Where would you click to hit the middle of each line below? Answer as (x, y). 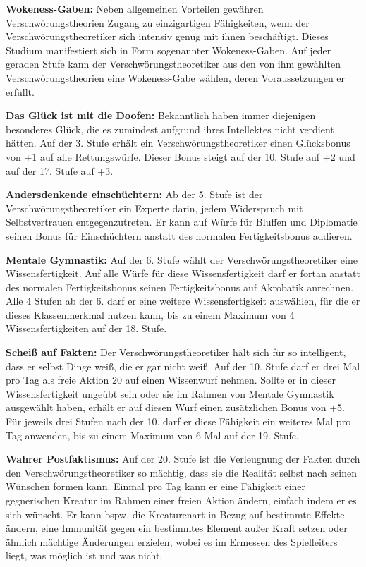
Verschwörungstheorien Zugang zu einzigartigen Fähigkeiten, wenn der (158, 22)
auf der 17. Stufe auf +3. (60, 170)
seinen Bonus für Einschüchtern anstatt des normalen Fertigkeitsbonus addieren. (179, 235)
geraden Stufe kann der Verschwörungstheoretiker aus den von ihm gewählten (173, 64)
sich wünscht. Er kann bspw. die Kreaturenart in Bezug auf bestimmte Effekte (175, 514)
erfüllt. (20, 91)
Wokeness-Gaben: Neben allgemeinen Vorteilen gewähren (135, 8)
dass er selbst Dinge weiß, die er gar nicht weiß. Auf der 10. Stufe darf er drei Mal (183, 366)
